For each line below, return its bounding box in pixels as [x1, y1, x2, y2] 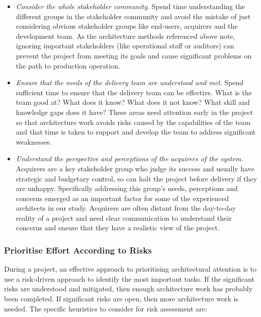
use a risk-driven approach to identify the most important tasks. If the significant [4, 273, 255, 284]
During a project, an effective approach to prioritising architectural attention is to [4, 264, 256, 274]
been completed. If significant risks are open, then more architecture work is [4, 293, 239, 304]
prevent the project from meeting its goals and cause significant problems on [16, 50, 252, 60]
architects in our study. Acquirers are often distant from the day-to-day [16, 203, 236, 213]
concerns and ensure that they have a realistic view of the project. [16, 222, 220, 233]
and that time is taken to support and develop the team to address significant [16, 126, 256, 137]
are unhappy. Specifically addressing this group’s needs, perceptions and [16, 183, 238, 194]
